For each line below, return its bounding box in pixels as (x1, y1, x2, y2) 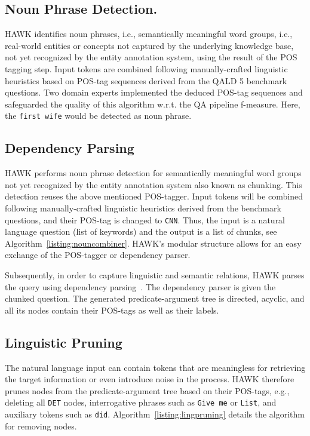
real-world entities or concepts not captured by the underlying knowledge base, (5, 39, 294, 51)
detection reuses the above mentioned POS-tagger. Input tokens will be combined (5, 190, 303, 202)
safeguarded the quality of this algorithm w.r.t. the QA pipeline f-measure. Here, (5, 97, 300, 110)
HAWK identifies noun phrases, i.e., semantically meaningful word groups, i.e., (5, 27, 293, 40)
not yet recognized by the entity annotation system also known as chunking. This (5, 178, 302, 191)
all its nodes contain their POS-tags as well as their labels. (5, 303, 219, 316)
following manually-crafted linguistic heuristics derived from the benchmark (5, 202, 281, 214)
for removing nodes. (5, 419, 77, 432)
